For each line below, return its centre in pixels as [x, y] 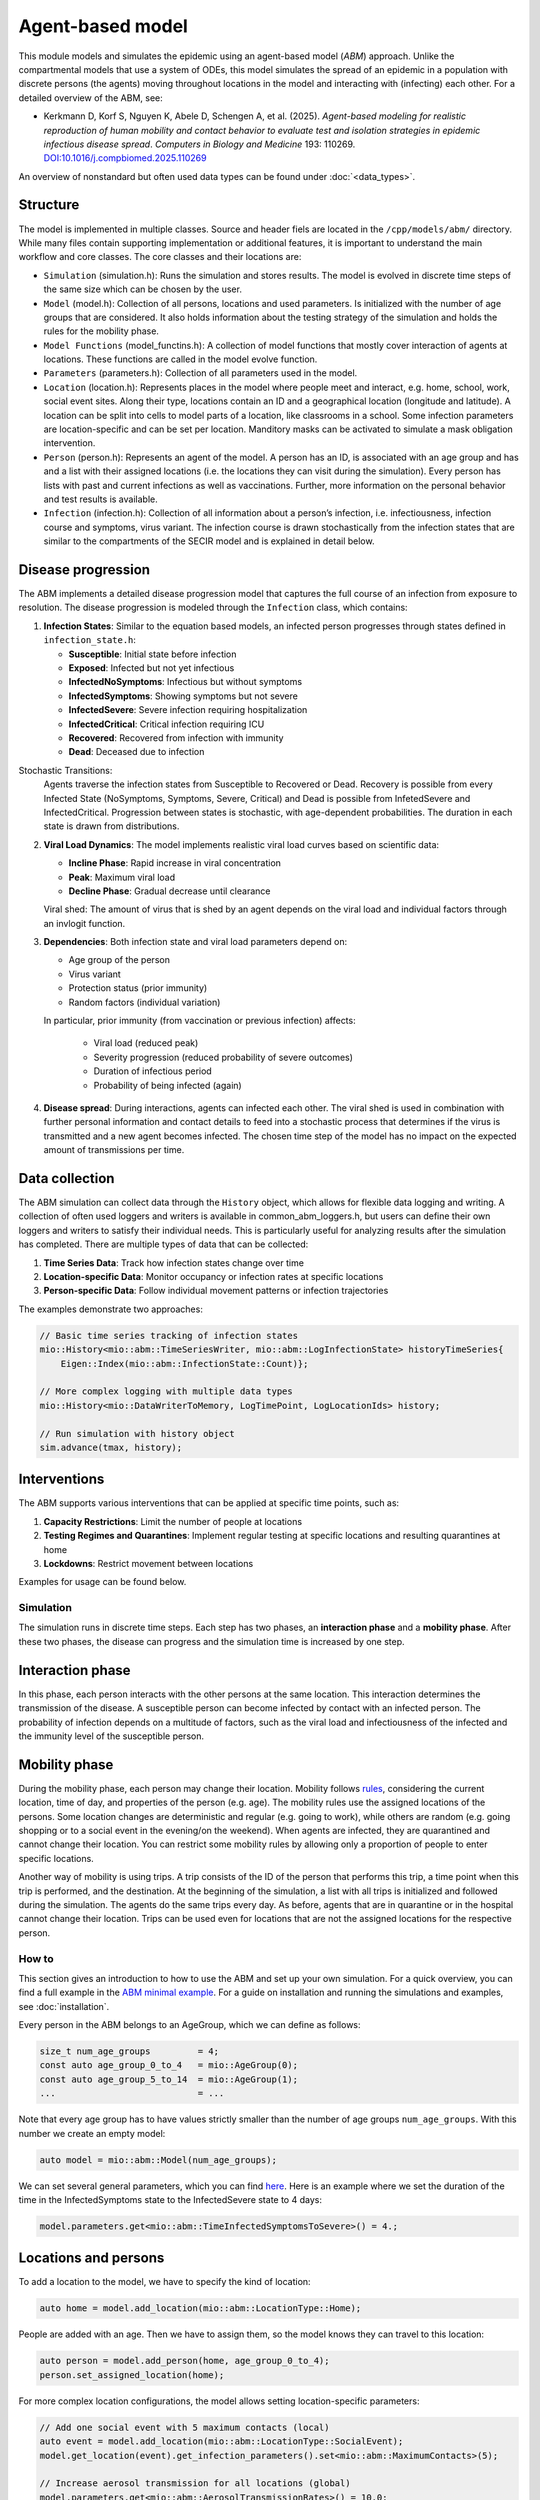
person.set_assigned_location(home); [132, 2374]
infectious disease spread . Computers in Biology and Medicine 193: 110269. [199, 144]
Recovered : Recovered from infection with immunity [176, 737]
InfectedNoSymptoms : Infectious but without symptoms [185, 682]
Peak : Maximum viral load [122, 877]
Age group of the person [119, 960]
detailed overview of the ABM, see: [91, 97]
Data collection [66, 1178]
